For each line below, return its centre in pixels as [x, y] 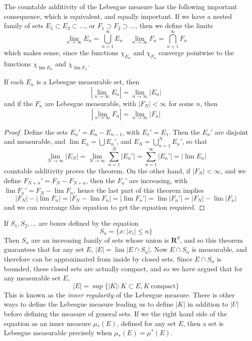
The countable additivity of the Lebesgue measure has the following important [121, 6]
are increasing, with [158, 180]
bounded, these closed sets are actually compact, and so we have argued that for [123, 268]
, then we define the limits [174, 25]
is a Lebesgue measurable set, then [88, 82]
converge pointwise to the [197, 52]
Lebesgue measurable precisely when [58, 333]
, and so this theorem [212, 240]
